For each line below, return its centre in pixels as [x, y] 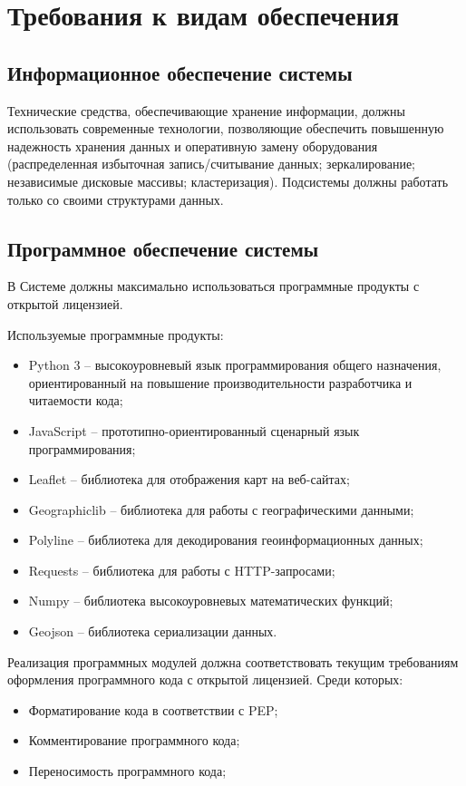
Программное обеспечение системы [163, 248]
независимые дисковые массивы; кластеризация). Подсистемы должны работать [228, 181]
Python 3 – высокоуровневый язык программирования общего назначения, [235, 365]
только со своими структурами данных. [116, 199]
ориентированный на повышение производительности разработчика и [220, 382]
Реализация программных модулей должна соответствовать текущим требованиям [233, 661]
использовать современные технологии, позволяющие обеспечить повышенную [226, 128]
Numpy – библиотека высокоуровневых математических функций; [211, 601]
